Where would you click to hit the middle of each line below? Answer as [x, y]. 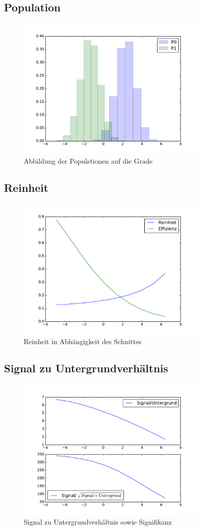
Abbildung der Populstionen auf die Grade [88, 161]
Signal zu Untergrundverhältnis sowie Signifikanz [98, 522]
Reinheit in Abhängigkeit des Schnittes [83, 341]
